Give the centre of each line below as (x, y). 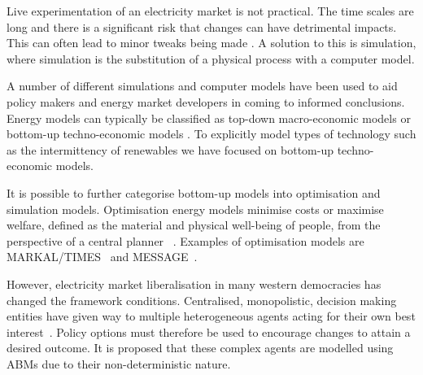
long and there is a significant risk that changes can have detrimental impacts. (202, 26)
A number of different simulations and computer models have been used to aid (202, 86)
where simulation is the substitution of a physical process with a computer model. (211, 58)
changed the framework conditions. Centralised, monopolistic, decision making (202, 300)
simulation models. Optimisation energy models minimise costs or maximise (195, 209)
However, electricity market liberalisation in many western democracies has (194, 283)
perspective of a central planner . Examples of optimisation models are (185, 240)
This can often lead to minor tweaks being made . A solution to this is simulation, (211, 43)
